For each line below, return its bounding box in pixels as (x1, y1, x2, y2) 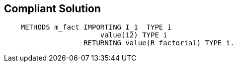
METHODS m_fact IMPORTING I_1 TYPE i (20, 23, 172, 32)
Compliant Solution (4, 2, 101, 15)
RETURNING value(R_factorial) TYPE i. (83, 39, 235, 47)
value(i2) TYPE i (100, 31, 167, 39)
